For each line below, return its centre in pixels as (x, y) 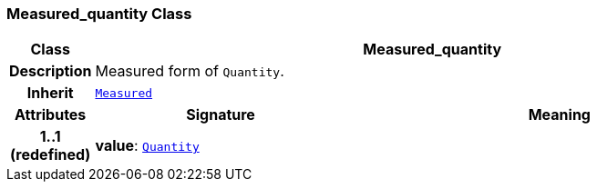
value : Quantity (147, 146)
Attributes (51, 115)
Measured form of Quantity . (190, 71)
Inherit (50, 93)
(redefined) (51, 155)
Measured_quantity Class (99, 14)
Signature (221, 115)
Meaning (559, 115)
